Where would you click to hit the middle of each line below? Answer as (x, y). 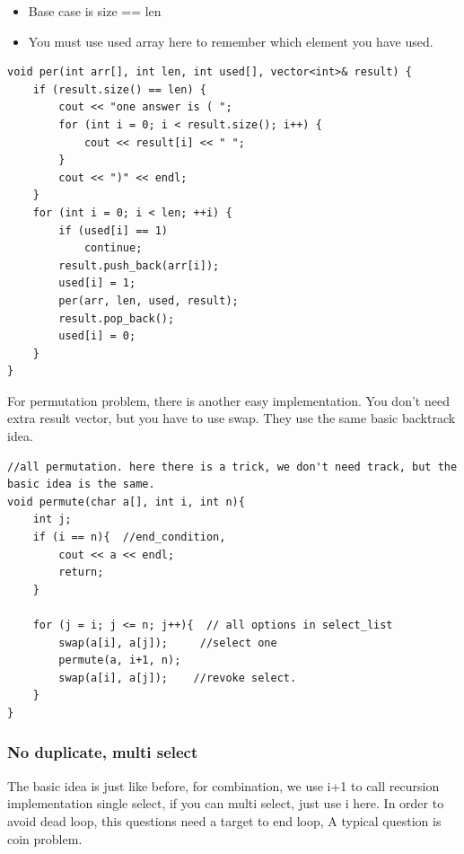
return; (81, 572)
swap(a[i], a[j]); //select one (168, 643)
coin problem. (45, 838)
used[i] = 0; (97, 336)
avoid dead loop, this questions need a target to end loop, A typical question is (224, 820)
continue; (113, 248)
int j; (52, 519)
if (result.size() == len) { (119, 89)
